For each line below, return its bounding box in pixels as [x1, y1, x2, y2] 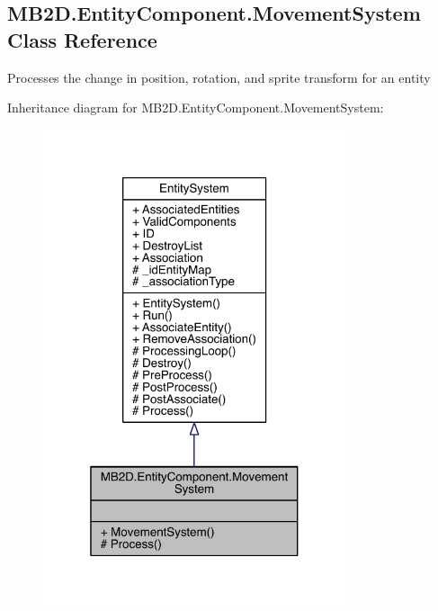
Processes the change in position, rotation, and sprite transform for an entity [7, 67, 431, 86]
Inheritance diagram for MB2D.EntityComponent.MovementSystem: [7, 98, 384, 117]
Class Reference [7, 25, 157, 53]
